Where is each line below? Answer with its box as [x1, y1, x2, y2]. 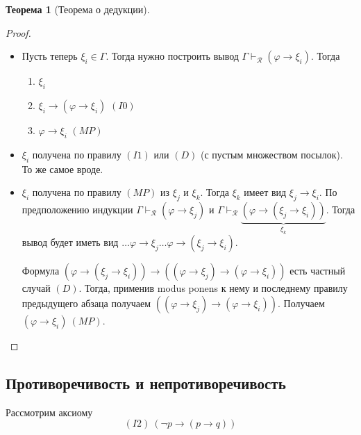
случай [22, 281, 51, 295]
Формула [22, 263, 60, 278]
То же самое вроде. [22, 161, 103, 176]
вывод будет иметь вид [22, 235, 119, 249]
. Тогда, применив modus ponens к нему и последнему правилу [78, 281, 348, 295]
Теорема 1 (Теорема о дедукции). [6, 2, 150, 16]
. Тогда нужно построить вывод [106, 49, 239, 63]
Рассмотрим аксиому [6, 404, 93, 419]
